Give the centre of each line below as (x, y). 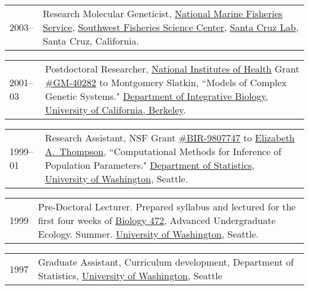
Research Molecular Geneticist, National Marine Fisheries (163, 13)
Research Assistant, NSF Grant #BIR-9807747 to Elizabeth (170, 138)
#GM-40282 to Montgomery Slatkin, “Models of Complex (166, 82)
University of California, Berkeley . (115, 110)
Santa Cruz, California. (91, 41)
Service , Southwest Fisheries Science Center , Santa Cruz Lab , (171, 27)
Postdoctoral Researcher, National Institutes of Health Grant (172, 69)
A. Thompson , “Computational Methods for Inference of (163, 151)
